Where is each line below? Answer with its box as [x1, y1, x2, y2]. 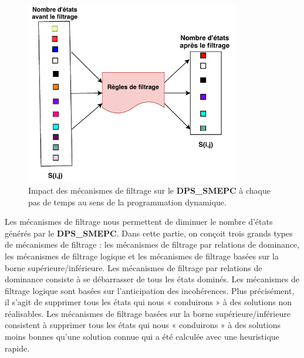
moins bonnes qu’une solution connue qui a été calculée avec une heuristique [5, 330, 279, 343]
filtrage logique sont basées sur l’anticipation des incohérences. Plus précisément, [5, 284, 295, 296]
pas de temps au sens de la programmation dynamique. [28, 195, 227, 208]
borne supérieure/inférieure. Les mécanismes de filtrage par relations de [5, 261, 262, 273]
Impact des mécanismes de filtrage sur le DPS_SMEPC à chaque [28, 184, 271, 196]
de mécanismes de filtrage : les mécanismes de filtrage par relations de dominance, [5, 238, 300, 251]
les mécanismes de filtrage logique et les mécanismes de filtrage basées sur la [5, 249, 279, 262]
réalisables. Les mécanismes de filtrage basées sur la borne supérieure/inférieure [5, 307, 291, 319]
